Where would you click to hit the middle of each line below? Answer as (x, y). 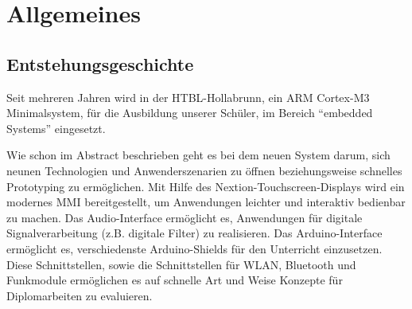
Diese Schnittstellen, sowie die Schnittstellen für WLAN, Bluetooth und (181, 264)
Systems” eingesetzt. (56, 128)
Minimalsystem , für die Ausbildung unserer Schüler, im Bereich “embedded (190, 113)
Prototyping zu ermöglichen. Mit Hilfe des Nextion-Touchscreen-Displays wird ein (206, 186)
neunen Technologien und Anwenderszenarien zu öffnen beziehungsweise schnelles (204, 170)
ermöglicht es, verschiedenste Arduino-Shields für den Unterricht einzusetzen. (194, 248)
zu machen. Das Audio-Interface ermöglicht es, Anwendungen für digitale (185, 217)
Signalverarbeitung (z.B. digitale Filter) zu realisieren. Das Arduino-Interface (194, 233)
